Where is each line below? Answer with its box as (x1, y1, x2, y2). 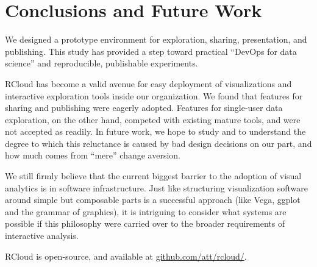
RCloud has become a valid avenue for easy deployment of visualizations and (5, 77, 292, 90)
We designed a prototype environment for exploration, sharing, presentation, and (5, 33, 307, 46)
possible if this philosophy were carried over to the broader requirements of (5, 217, 285, 230)
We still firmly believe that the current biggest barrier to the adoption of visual (5, 169, 302, 182)
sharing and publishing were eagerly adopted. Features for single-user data (5, 101, 283, 114)
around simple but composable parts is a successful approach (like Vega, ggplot (5, 193, 301, 206)
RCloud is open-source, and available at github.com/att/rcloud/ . (5, 249, 247, 262)
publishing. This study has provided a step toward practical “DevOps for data (5, 44, 297, 57)
